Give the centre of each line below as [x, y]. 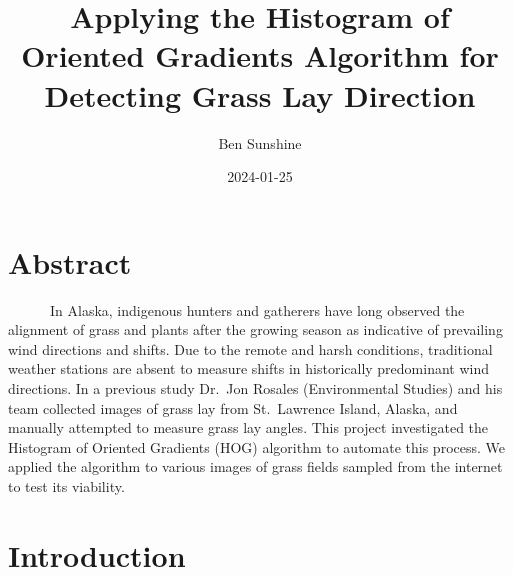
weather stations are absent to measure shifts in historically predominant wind [249, 368]
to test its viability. [66, 485]
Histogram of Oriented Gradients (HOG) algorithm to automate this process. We [256, 446]
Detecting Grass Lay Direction [260, 94]
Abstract [70, 261]
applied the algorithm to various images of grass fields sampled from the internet [255, 466]
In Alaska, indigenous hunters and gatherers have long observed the [257, 309]
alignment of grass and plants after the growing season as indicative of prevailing [255, 329]
